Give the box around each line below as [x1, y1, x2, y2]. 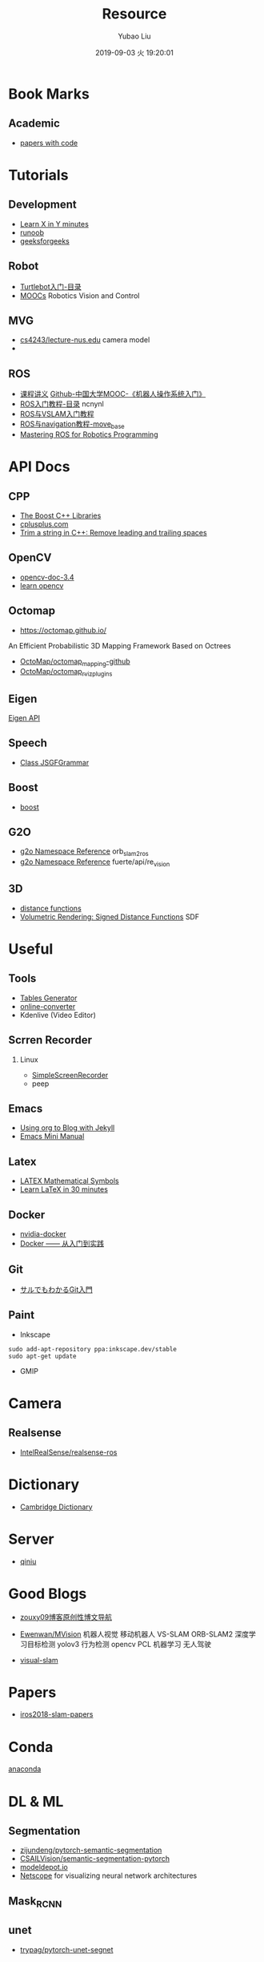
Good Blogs [8, 1585, 87, 1603]
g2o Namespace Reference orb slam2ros [19, 846, 150, 858]
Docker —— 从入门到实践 [19, 1239, 104, 1249]
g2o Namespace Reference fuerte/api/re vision [19, 857, 170, 869]
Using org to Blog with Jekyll [19, 1123, 115, 1132]
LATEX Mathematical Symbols [19, 1176, 119, 1186]
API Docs [8, 458, 70, 476]
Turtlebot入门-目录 [19, 281, 82, 291]
